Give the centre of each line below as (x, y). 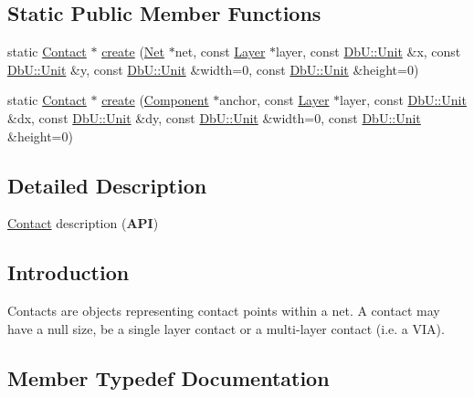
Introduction (68, 272)
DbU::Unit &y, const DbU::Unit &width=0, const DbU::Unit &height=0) (213, 69)
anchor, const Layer (274, 100)
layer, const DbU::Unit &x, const (369, 52)
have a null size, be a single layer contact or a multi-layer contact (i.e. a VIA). (226, 328)
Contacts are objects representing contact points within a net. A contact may (224, 311)
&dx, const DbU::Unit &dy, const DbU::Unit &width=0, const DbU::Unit (214, 117)
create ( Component (155, 100)
